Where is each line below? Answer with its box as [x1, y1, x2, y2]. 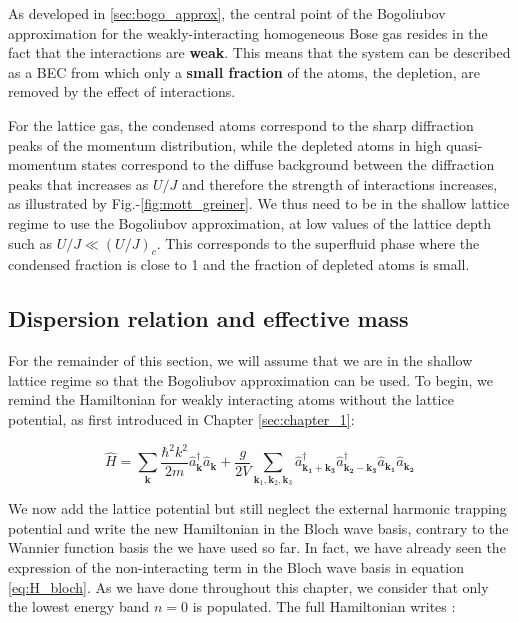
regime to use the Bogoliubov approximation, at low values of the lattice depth [8, 212, 492, 233]
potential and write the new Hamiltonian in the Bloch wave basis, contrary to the [8, 517, 509, 538]
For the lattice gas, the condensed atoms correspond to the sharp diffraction [8, 114, 474, 135]
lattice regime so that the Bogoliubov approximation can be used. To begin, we [8, 369, 493, 390]
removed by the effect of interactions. [8, 81, 236, 102]
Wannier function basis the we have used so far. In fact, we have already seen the [8, 537, 506, 558]
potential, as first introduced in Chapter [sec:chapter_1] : [8, 408, 355, 429]
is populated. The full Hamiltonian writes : [192, 596, 456, 617]
